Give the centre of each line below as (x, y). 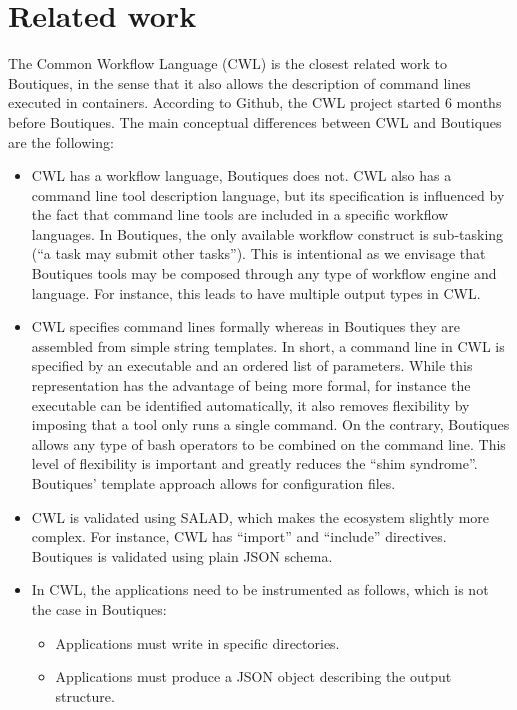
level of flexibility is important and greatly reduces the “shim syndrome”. (254, 463)
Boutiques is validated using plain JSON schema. (182, 555)
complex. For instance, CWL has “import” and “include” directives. (239, 536)
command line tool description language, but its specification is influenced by (268, 194)
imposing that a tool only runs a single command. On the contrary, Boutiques (270, 424)
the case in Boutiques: (99, 608)
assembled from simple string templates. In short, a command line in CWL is (268, 345)
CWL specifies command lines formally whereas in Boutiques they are (246, 326)
